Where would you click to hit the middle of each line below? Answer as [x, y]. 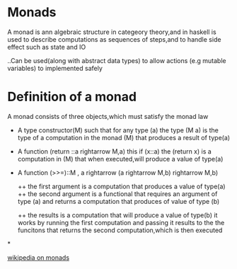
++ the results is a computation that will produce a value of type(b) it [117, 215]
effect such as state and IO [47, 47]
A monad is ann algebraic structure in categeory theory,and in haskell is [112, 32]
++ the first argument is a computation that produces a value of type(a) [121, 186]
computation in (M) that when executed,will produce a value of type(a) [120, 159]
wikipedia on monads [38, 257]
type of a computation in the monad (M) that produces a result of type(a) [124, 137]
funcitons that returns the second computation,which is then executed [120, 230]
